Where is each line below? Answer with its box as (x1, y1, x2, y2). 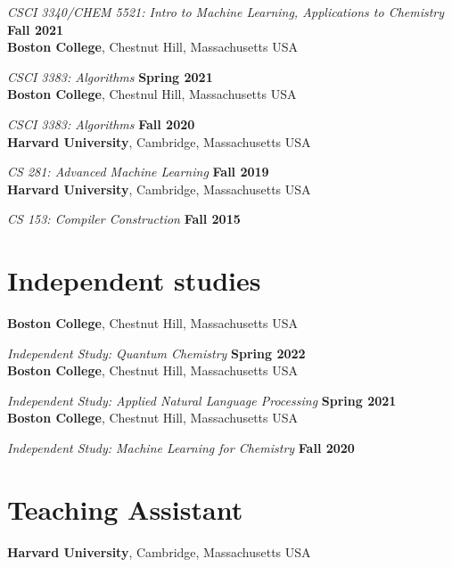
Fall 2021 (7, 20, 64, 38)
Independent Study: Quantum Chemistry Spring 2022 (7, 343, 306, 362)
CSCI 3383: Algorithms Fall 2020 (7, 114, 195, 133)
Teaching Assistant (7, 490, 243, 527)
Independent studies (7, 262, 261, 299)
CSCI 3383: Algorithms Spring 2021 (7, 67, 213, 86)
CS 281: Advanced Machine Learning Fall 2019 (7, 162, 269, 181)
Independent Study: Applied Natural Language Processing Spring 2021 (7, 390, 397, 409)
